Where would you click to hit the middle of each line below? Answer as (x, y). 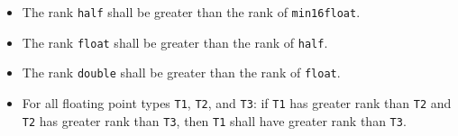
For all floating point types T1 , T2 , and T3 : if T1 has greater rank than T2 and (237, 102)
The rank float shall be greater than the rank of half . (175, 42)
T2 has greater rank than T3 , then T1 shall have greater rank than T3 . (214, 120)
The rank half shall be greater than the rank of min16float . (191, 12)
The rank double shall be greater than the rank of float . (181, 73)
